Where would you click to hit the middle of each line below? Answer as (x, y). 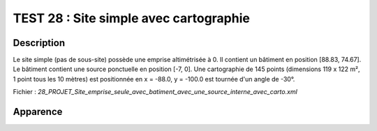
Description (39, 43)
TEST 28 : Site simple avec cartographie (132, 18)
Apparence (38, 112)
